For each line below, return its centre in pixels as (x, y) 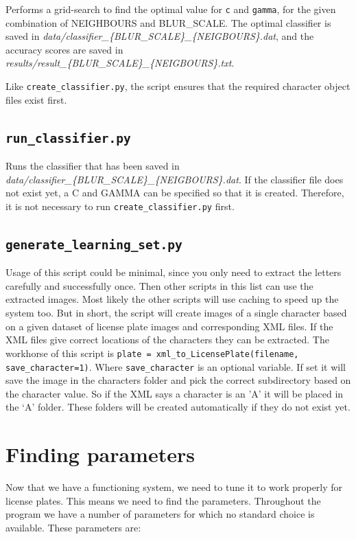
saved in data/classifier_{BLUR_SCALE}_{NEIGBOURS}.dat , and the (160, 36)
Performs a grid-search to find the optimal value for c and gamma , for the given (171, 9)
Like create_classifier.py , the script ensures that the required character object (178, 86)
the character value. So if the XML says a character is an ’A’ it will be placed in (175, 393)
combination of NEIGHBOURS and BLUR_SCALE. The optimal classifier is (168, 22)
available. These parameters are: (73, 527)
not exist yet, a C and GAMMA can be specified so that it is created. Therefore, (175, 193)
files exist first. (36, 99)
